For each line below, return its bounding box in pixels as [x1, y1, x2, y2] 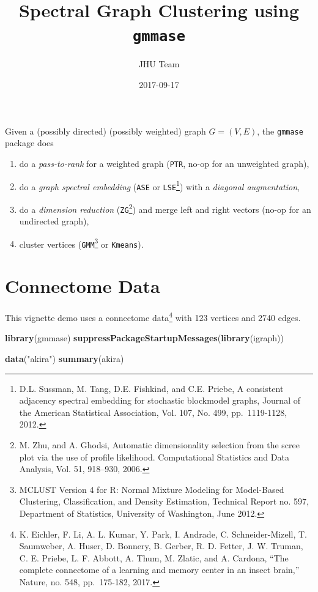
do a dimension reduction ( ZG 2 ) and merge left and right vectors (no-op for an [19, 201, 311, 215]
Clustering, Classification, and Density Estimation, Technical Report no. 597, [19, 495, 309, 508]
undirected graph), [19, 215, 89, 228]
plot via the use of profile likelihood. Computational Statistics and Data [19, 450, 289, 463]
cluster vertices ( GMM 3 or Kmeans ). [19, 235, 144, 250]
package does [5, 136, 54, 149]
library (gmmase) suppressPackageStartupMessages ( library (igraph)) [5, 331, 284, 344]
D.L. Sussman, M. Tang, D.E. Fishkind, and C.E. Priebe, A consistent [19, 382, 284, 394]
